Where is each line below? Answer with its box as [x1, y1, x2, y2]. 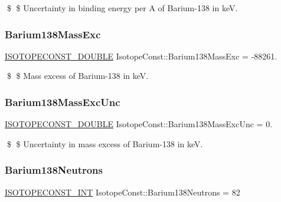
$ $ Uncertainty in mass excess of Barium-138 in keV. [6, 137, 203, 150]
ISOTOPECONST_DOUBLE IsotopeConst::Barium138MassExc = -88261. [5, 49, 277, 62]
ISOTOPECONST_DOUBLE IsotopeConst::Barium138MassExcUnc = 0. [5, 118, 273, 130]
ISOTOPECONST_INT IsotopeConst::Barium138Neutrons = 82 [5, 186, 240, 198]
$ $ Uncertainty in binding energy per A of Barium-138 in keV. [6, 2, 238, 14]
